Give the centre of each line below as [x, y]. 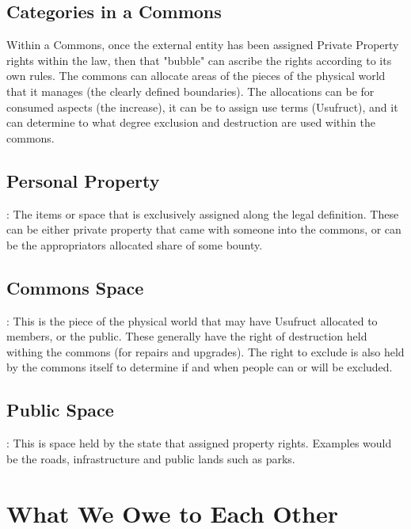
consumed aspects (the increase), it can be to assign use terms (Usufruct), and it [202, 107]
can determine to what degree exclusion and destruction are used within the [191, 122]
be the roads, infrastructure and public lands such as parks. [151, 458]
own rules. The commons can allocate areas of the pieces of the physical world [196, 76]
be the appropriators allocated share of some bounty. [135, 244]
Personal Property [83, 180]
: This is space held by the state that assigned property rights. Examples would [199, 443]
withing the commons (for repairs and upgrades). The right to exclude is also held [205, 351]
